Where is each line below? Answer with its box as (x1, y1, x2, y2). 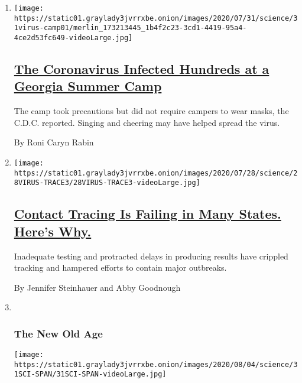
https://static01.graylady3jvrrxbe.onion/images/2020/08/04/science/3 (14, 360, 298, 369)
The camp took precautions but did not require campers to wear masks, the (14, 105, 289, 117)
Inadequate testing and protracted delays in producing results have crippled (14, 249, 288, 262)
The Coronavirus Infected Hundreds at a (14, 60, 269, 78)
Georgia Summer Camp (14, 77, 162, 95)
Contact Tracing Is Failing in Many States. (14, 205, 281, 223)
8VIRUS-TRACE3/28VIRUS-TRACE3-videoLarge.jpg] (14, 178, 200, 187)
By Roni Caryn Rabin (14, 136, 94, 148)
